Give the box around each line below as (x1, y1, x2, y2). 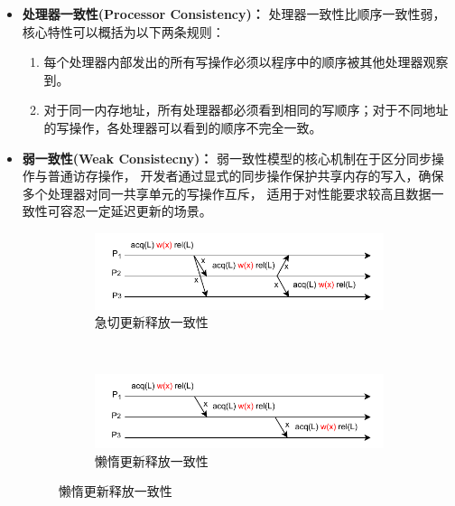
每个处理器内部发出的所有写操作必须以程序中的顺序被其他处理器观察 (43, 52, 449, 71)
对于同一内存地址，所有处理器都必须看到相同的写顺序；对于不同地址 (43, 100, 449, 119)
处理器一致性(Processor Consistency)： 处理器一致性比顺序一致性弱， (22, 5, 446, 23)
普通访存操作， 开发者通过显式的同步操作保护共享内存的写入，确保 (47, 166, 444, 185)
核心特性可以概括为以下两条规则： (22, 22, 225, 41)
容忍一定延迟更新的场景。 (60, 201, 212, 220)
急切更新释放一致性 (94, 313, 209, 332)
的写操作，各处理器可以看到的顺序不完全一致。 (43, 117, 322, 136)
